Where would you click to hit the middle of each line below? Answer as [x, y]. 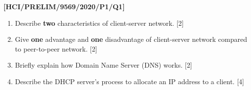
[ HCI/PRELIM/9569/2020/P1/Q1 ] [64, 6]
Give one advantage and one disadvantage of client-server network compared [131, 39]
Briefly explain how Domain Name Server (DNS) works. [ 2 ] [103, 65]
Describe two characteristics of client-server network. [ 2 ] [99, 23]
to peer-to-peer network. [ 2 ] [56, 48]
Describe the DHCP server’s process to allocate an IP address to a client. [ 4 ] [129, 81]
